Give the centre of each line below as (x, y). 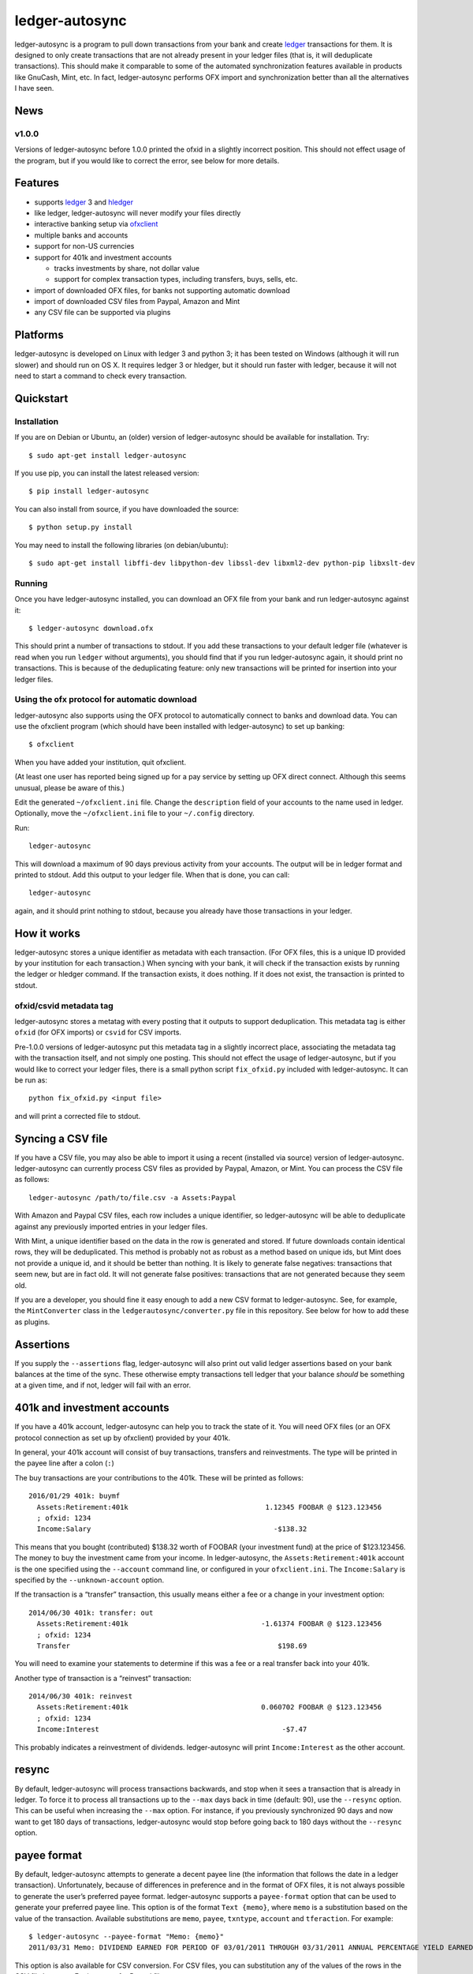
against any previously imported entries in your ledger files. (111, 1226)
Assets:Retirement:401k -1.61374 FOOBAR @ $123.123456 (209, 1624)
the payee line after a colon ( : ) (64, 1463)
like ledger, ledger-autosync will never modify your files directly (138, 212)
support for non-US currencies (84, 246)
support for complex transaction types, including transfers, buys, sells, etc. (176, 280)
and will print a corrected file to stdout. (78, 1116)
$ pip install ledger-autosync (89, 491)
